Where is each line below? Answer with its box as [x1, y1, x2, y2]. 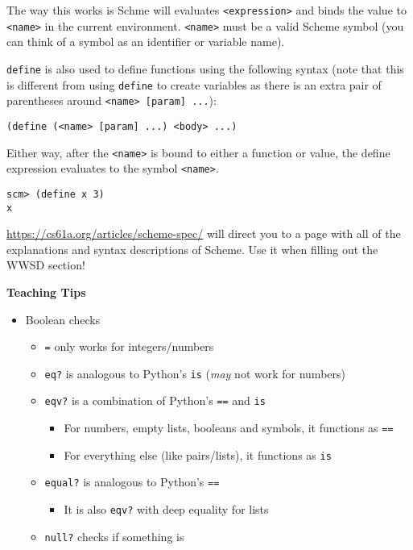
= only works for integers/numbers [44, 338, 214, 355]
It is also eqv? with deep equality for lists [64, 501, 269, 518]
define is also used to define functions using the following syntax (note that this [6, 60, 404, 77]
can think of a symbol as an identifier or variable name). [6, 33, 285, 50]
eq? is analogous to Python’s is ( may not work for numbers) [44, 365, 345, 381]
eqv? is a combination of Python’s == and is [44, 392, 266, 409]
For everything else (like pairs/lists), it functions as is [64, 446, 332, 463]
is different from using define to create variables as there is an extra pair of [6, 76, 382, 93]
